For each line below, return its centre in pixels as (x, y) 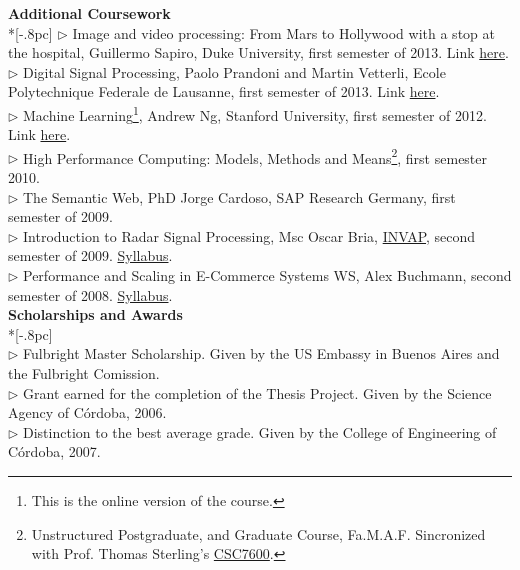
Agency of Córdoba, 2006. (87, 412)
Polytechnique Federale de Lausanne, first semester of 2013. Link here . (224, 91)
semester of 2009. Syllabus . (90, 255)
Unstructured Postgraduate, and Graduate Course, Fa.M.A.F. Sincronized (258, 533)
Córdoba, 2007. (54, 451)
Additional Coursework (89, 13)
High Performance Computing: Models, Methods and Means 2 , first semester (255, 156)
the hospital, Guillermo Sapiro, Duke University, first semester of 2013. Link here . (258, 52)
